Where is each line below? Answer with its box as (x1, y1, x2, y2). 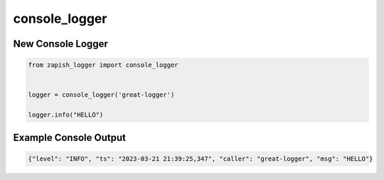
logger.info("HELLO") (28, 111, 104, 119)
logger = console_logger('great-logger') (28, 91, 175, 99)
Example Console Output (13, 132, 126, 144)
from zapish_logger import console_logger (28, 61, 178, 69)
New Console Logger (13, 38, 108, 50)
